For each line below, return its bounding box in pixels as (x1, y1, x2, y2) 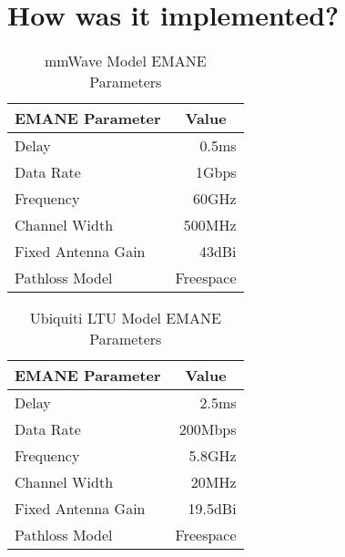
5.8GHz (188, 445, 237, 467)
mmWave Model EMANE (44, 50, 207, 72)
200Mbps (178, 418, 237, 440)
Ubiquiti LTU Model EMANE (29, 307, 221, 329)
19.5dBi (188, 498, 237, 520)
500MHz (183, 214, 237, 236)
